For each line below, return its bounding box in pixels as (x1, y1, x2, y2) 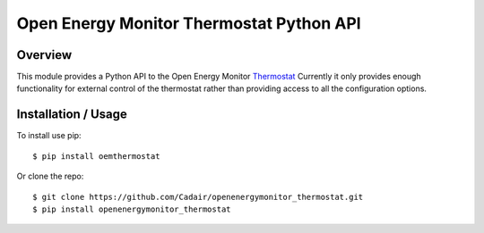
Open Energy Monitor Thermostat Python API (16, 13, 362, 33)
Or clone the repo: (16, 171, 84, 182)
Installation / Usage (16, 107, 127, 122)
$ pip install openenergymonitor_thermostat (32, 204, 232, 214)
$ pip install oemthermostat (32, 151, 160, 161)
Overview (16, 47, 73, 62)
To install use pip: (16, 130, 82, 141)
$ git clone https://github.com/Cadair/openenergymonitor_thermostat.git (32, 192, 364, 202)
